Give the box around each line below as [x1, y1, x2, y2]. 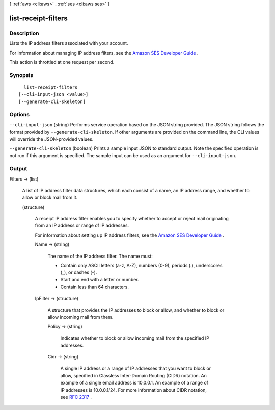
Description [9, 30, 39, 37]
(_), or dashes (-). [60, 269, 97, 275]
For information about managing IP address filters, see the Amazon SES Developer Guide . [9, 49, 199, 56]
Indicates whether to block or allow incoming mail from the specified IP [60, 335, 210, 341]
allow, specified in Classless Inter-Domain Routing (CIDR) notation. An [60, 372, 207, 378]
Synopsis [9, 71, 33, 79]
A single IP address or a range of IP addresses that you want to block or [60, 365, 211, 372]
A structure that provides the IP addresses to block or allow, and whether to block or [47, 306, 225, 313]
